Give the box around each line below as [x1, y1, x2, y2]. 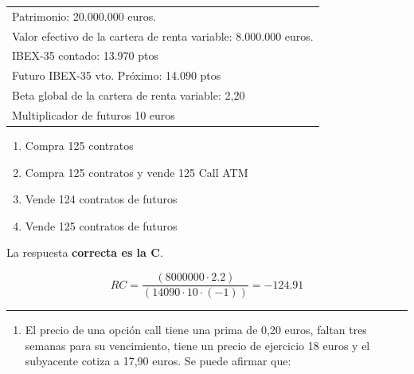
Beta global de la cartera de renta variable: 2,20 [12, 87, 245, 104]
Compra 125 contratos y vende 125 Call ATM [25, 163, 248, 180]
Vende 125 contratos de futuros [25, 217, 178, 234]
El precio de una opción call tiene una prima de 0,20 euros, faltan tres [25, 321, 367, 338]
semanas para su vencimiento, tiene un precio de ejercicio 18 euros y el [25, 337, 370, 353]
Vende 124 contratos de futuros [25, 191, 178, 207]
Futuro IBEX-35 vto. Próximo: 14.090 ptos [12, 67, 221, 84]
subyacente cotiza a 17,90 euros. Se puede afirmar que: [25, 352, 291, 369]
